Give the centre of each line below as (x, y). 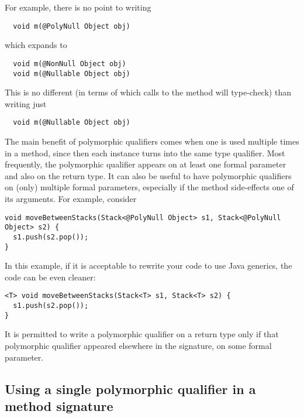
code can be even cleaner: (50, 277)
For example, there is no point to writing (78, 7)
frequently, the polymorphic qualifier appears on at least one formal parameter (146, 164)
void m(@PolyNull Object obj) (72, 26)
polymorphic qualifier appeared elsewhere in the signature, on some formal (138, 345)
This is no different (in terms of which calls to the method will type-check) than (148, 92)
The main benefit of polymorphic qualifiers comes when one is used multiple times (152, 141)
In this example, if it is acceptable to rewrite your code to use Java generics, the (148, 265)
